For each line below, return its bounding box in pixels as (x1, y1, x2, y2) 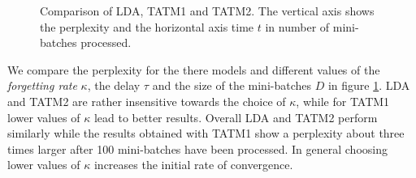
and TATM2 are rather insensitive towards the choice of (7, 92, 286, 109)
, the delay (87, 77, 141, 94)
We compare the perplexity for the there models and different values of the (7, 61, 380, 78)
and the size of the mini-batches (152, 77, 312, 94)
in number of (265, 18, 330, 35)
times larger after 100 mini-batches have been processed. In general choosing (7, 140, 388, 157)
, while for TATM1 (296, 92, 390, 109)
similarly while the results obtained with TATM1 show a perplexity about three (7, 125, 405, 142)
